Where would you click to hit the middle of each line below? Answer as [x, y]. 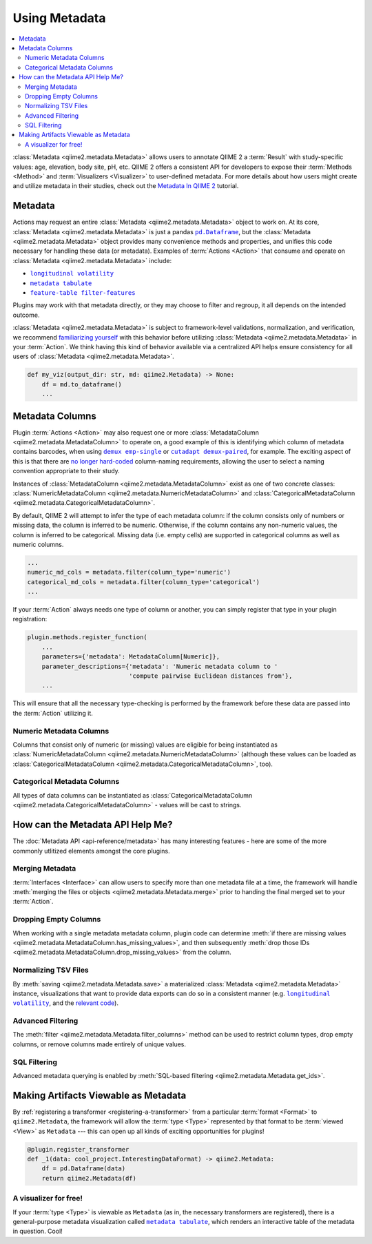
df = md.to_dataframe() [82, 384]
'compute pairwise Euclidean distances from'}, [210, 676]
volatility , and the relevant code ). [65, 1003]
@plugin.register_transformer [78, 1149]
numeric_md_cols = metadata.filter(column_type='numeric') [129, 572]
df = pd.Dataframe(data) [84, 1169]
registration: [30, 619]
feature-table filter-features [83, 293]
